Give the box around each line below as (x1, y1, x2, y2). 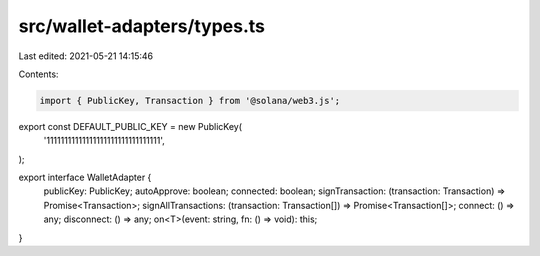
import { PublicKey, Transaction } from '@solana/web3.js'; (39, 95, 341, 106)
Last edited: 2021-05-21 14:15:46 (18, 50, 154, 62)
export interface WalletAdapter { (18, 171, 152, 184)
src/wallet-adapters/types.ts (18, 15, 265, 37)
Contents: (18, 68, 59, 80)
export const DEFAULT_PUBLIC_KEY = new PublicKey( (18, 120, 243, 132)
